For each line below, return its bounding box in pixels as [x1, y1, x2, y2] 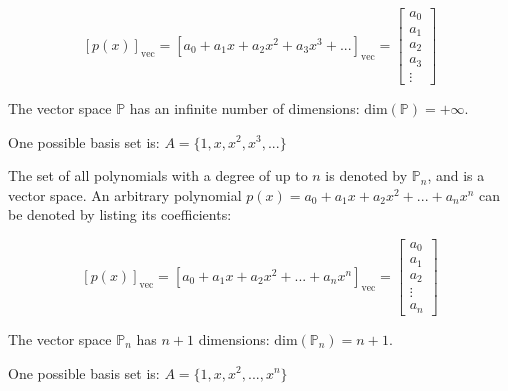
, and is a [427, 165, 485, 186]
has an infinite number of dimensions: [129, 97, 360, 118]
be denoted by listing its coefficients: [8, 204, 232, 225]
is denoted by [325, 165, 408, 186]
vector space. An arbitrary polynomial [8, 184, 242, 205]
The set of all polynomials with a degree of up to [8, 165, 308, 186]
